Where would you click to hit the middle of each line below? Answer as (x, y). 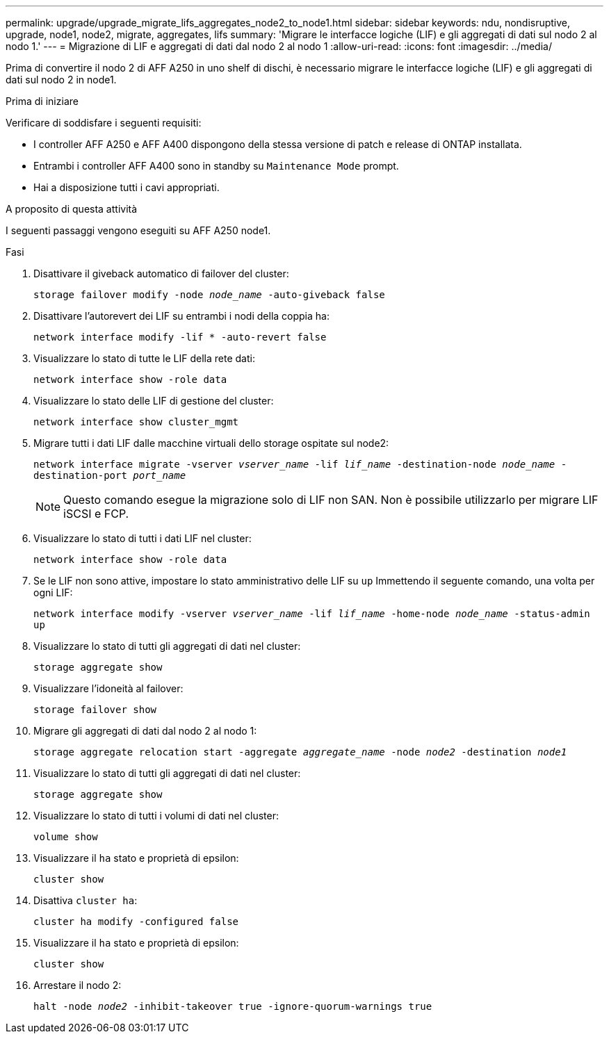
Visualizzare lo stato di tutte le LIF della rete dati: (144, 358)
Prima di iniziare (42, 101)
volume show (66, 837)
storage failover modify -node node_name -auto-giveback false (209, 295)
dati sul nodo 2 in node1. (61, 80)
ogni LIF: (53, 592)
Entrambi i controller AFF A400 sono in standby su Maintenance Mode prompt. (216, 166)
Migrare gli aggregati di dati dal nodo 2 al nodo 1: (145, 731)
